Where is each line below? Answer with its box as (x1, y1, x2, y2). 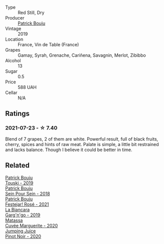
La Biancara (5, 206, 30, 212)
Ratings (5, 109, 30, 118)
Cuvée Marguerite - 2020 (5, 222, 58, 228)
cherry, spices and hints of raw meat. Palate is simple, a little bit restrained (5, 141, 159, 147)
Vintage (5, 26, 22, 32)
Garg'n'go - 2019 (5, 212, 41, 218)
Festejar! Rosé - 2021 (5, 201, 49, 207)
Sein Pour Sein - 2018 (5, 190, 50, 196)
